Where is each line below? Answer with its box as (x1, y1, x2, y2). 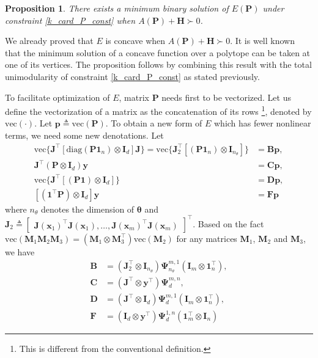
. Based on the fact (193, 217, 264, 230)
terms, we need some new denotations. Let (5, 129, 164, 141)
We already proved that (5, 34, 94, 47)
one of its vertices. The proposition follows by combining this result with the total (5, 58, 312, 71)
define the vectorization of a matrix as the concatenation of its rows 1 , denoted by (5, 103, 312, 117)
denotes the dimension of (40, 202, 135, 215)
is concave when (105, 34, 166, 47)
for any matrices (176, 232, 237, 244)
